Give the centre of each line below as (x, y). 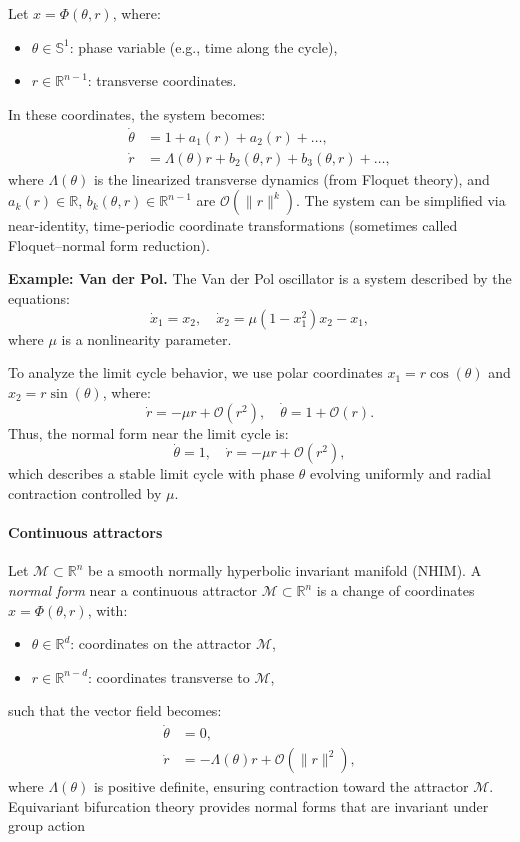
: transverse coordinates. (162, 80)
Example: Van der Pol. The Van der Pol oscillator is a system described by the (260, 278)
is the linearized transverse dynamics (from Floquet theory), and (291, 178)
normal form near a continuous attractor (133, 590)
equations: (39, 298)
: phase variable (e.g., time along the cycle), (203, 46)
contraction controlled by (85, 493)
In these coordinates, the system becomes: (137, 113)
